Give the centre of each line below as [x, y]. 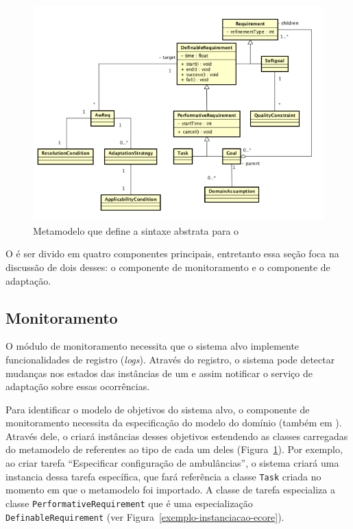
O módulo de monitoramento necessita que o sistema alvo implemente [153, 346]
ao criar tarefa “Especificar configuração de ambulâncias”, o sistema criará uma [172, 463]
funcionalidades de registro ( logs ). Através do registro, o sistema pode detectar [170, 359]
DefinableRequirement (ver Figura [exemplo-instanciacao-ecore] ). [145, 516]
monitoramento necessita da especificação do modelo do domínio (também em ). [174, 423]
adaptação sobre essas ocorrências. [78, 386]
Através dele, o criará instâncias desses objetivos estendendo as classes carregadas [177, 436]
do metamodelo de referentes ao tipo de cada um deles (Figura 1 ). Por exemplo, [174, 449]
